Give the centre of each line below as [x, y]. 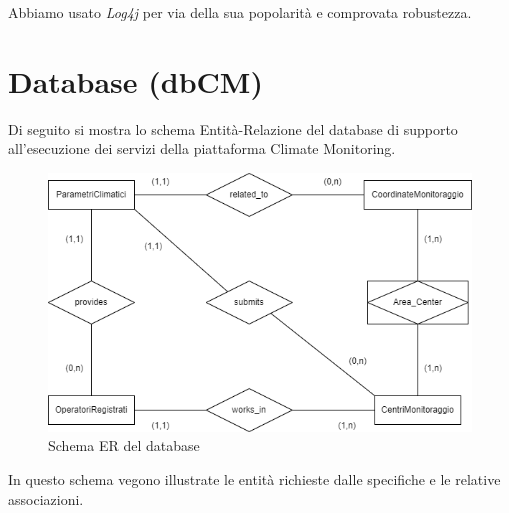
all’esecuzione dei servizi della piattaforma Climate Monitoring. [202, 148]
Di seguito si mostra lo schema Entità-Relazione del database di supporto [233, 128]
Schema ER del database [124, 445]
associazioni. [46, 498]
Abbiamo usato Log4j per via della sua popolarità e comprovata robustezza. [240, 12]
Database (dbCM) [135, 80]
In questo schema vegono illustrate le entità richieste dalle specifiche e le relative [254, 479]
